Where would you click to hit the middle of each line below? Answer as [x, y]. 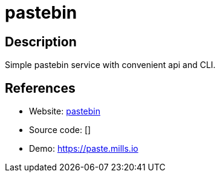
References [40, 88]
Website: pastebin [65, 111]
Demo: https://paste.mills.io [84, 149]
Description [41, 42]
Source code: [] [60, 130]
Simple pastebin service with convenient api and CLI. [110, 65]
